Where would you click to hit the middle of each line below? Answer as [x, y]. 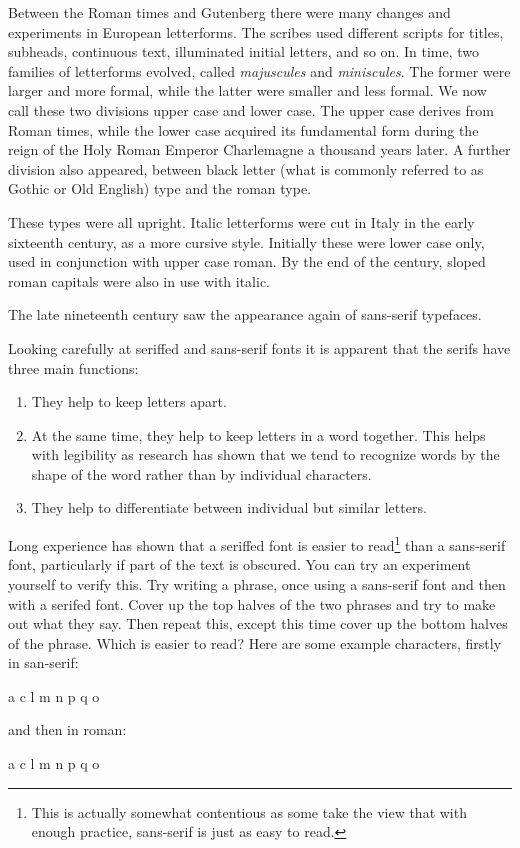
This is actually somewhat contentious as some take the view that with [249, 811]
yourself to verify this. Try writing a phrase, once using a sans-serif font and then [257, 583]
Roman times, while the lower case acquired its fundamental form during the [243, 129]
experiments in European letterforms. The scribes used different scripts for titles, [256, 31]
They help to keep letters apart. [129, 401]
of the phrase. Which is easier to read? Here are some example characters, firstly [255, 642]
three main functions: [73, 367]
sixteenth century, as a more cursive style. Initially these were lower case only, [246, 241]
